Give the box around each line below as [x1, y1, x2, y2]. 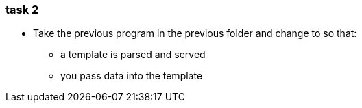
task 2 [5, 3, 39, 16]
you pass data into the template [60, 70, 203, 82]
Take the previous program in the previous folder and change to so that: [33, 27, 357, 40]
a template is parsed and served [60, 49, 206, 61]
